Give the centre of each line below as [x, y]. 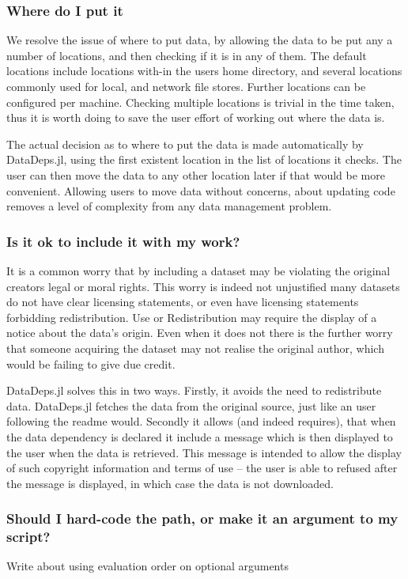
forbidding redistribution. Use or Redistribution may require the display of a [192, 317]
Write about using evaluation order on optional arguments [147, 566]
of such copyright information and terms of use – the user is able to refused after [202, 468]
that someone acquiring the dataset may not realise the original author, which [195, 348]
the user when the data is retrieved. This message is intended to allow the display [204, 452]
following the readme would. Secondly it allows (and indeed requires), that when [201, 421]
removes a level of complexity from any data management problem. [169, 206]
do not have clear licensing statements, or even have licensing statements [183, 302]
